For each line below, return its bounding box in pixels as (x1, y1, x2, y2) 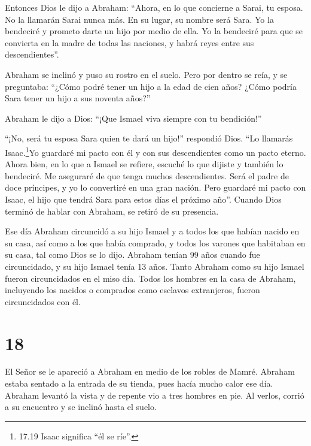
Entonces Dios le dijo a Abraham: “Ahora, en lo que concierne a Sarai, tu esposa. (5, 1, 303, 13)
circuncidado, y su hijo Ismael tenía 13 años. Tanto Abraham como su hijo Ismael (5, 260, 304, 272)
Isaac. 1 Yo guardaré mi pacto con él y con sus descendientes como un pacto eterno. (5, 144, 306, 158)
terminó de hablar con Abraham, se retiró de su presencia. (5, 204, 219, 217)
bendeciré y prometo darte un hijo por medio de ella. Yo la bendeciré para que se (5, 25, 303, 37)
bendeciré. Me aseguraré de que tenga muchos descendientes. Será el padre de (5, 169, 289, 182)
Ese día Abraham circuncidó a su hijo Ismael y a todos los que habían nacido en (5, 225, 300, 237)
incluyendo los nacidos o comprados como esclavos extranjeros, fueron (5, 284, 260, 296)
